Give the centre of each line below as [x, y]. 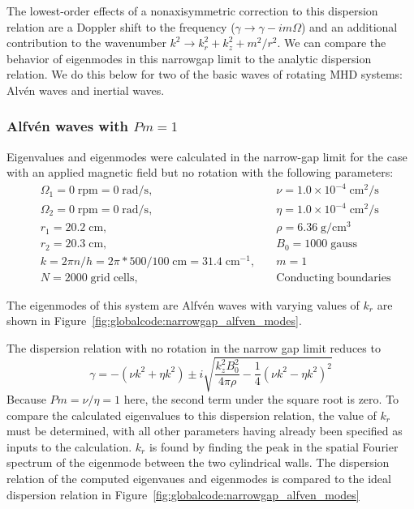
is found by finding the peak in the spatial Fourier [274, 446]
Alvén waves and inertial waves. [86, 90]
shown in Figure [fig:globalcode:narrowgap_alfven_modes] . [154, 321]
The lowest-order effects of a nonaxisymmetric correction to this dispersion [192, 11]
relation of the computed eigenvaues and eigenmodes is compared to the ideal [199, 479]
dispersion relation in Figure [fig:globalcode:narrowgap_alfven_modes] [183, 494]
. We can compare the [332, 43]
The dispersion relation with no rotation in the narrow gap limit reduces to [194, 347]
